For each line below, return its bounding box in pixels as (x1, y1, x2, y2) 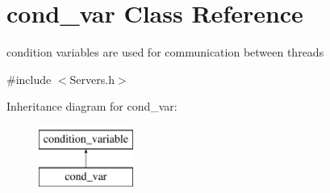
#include (6, 70, 52, 87)
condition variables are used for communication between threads (6, 44, 324, 61)
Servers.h (69, 70, 115, 87)
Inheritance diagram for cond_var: (6, 98, 178, 115)
